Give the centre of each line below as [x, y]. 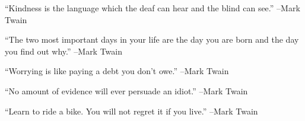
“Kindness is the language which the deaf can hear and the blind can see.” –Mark [152, 8]
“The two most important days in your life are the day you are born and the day [152, 39]
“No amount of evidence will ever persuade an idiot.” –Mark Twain [126, 90]
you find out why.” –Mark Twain [64, 51]
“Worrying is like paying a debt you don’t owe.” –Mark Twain [117, 71]
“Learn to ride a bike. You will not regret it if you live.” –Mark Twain [131, 111]
